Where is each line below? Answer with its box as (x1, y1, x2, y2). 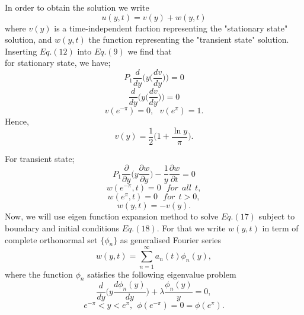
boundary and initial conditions (5, 222, 120, 234)
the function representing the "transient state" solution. (88, 33, 289, 46)
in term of (262, 222, 299, 234)
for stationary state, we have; (5, 56, 111, 69)
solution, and (5, 33, 52, 46)
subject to (258, 210, 295, 222)
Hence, (5, 115, 29, 128)
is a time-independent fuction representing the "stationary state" (54, 21, 288, 34)
